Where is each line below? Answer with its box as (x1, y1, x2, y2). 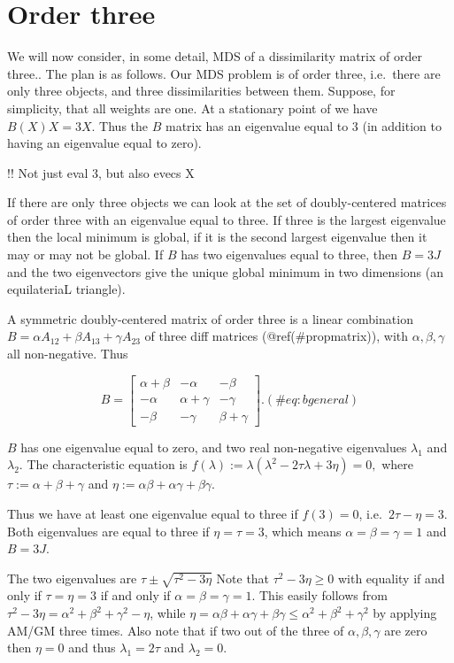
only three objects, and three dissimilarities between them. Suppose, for (7, 81, 396, 100)
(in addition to (362, 116, 442, 135)
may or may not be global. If (7, 245, 164, 264)
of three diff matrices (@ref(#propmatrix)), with (144, 327, 409, 345)
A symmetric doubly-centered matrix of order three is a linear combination (7, 309, 413, 328)
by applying (373, 604, 437, 622)
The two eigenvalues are (7, 568, 137, 587)
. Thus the (91, 116, 149, 135)
